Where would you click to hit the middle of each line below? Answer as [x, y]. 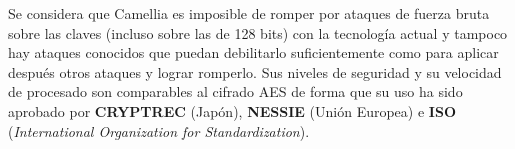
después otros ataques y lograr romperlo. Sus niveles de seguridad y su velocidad [255, 71]
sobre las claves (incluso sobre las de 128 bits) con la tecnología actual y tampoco [258, 32]
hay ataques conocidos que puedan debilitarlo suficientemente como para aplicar [253, 52]
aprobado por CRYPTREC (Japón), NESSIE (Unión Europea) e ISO [232, 110]
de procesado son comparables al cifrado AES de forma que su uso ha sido [235, 91]
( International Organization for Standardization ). [159, 130]
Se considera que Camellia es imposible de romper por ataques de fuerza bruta [249, 13]
